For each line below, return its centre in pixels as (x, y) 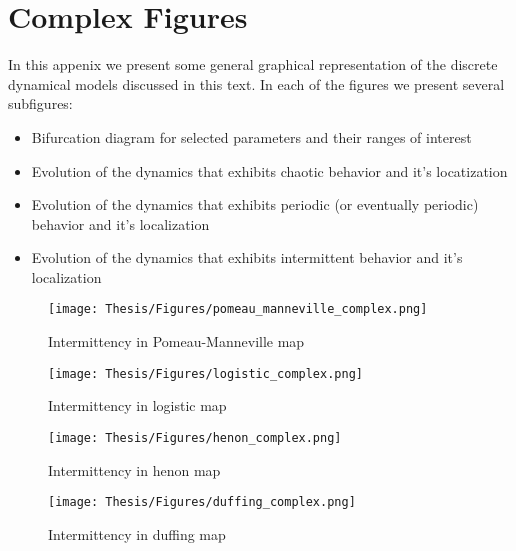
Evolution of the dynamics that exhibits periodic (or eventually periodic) (255, 204)
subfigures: (40, 103)
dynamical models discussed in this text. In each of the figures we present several (256, 83)
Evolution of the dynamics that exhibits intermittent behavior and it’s (247, 257)
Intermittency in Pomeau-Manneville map (176, 341)
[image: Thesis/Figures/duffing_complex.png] (202, 502)
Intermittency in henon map (134, 469)
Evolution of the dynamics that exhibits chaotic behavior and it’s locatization (269, 170)
